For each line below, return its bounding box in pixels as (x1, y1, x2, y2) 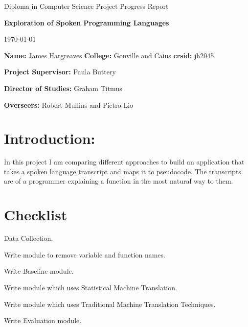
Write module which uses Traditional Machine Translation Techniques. (4, 299, 216, 309)
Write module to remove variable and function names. (4, 249, 165, 259)
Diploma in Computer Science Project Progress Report (4, 1, 169, 11)
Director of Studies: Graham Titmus (4, 83, 122, 93)
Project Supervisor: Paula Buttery (4, 67, 116, 77)
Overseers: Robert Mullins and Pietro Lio (4, 99, 134, 110)
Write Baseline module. (4, 266, 74, 276)
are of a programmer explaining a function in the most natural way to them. (4, 176, 233, 186)
